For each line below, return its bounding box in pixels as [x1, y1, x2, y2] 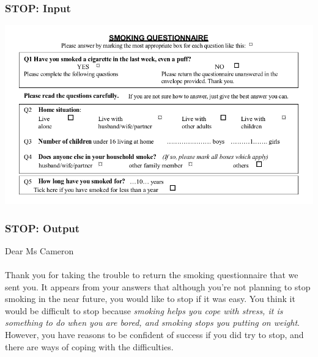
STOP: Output [5, 220, 80, 235]
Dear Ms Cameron [5, 244, 74, 257]
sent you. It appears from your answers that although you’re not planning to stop [5, 280, 311, 293]
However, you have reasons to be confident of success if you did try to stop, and [5, 328, 304, 340]
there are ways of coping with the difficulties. [5, 340, 174, 353]
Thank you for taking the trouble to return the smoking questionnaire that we [5, 268, 298, 281]
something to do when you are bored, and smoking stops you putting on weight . [5, 316, 300, 329]
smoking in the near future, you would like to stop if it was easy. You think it [5, 292, 295, 305]
